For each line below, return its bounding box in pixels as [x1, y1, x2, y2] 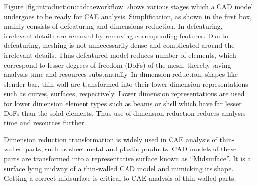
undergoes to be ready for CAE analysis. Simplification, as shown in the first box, [4, 11, 252, 21]
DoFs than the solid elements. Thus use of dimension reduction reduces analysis [4, 108, 246, 118]
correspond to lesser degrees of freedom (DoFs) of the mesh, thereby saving [4, 59, 231, 70]
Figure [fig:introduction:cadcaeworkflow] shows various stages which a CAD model [4, 1, 253, 11]
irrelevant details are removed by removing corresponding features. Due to [4, 30, 229, 40]
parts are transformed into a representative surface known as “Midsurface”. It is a [4, 153, 251, 163]
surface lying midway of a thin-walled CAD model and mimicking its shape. [4, 163, 234, 173]
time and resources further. [4, 117, 86, 128]
